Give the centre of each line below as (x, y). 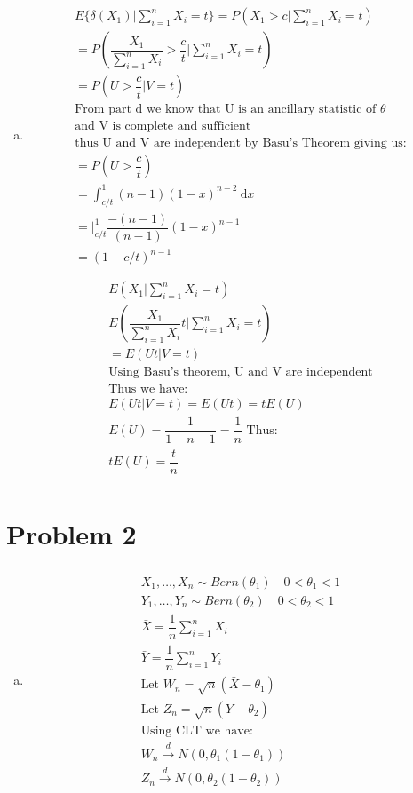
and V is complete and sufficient (163, 127)
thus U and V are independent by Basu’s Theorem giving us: (241, 143)
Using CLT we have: (197, 730)
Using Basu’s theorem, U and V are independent (241, 373)
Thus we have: (148, 389)
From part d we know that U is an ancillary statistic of (226, 110)
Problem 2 (71, 533)
